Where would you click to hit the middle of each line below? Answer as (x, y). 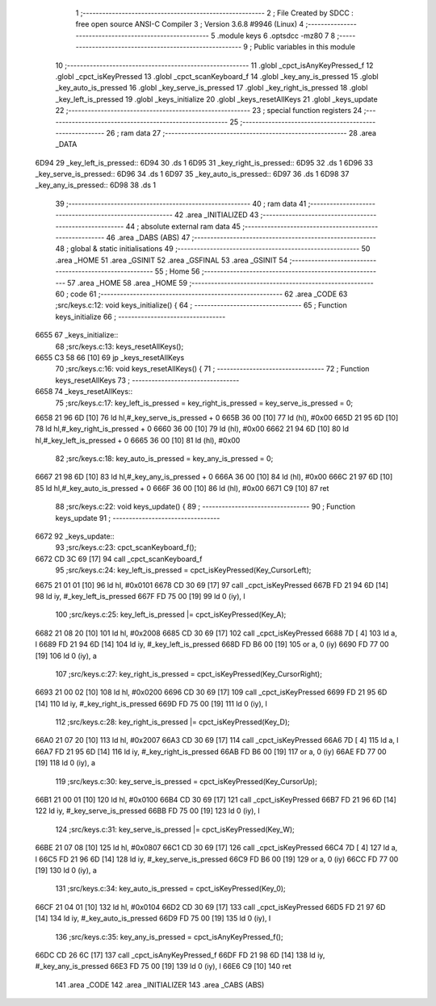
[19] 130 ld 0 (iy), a (66, 870)
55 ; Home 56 (177, 271)
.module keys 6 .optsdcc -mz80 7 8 (276, 36)
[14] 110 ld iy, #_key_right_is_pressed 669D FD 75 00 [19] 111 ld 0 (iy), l (151, 703)
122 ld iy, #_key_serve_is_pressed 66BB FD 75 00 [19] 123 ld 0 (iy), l (147, 811)
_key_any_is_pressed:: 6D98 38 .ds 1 (96, 185)
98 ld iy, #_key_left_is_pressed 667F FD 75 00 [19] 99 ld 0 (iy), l (140, 596)
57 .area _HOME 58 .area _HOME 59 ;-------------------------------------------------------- (221, 283)
